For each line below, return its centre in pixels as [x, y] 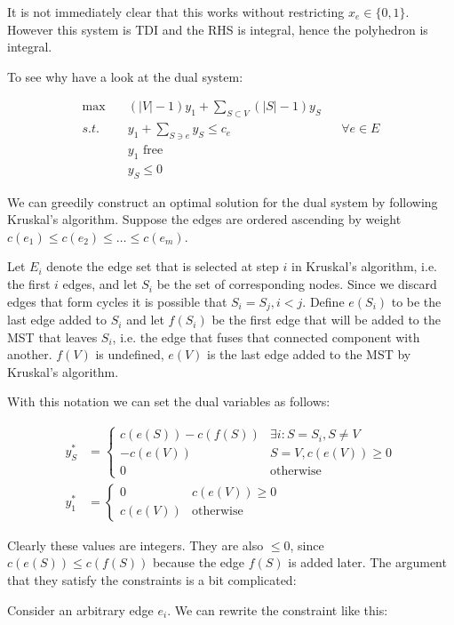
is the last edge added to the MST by [309, 354]
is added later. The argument [367, 562]
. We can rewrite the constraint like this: [278, 609]
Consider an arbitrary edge [80, 609]
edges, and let [100, 284]
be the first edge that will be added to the [326, 320]
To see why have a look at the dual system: [125, 76]
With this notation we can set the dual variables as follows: [169, 401]
